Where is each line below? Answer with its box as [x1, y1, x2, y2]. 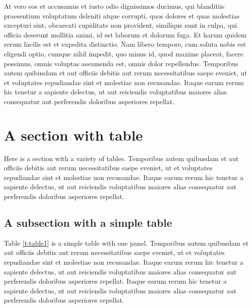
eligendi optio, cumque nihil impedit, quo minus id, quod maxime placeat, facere [4, 48, 244, 58]
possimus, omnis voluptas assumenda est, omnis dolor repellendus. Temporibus [4, 58, 238, 68]
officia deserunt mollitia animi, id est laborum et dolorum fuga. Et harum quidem [4, 29, 247, 39]
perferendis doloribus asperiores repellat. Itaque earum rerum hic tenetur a [4, 276, 227, 286]
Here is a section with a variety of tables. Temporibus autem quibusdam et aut [4, 153, 239, 163]
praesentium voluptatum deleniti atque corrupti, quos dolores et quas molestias [4, 10, 240, 20]
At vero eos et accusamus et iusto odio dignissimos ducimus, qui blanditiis [4, 1, 225, 11]
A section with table [4, 125, 143, 145]
